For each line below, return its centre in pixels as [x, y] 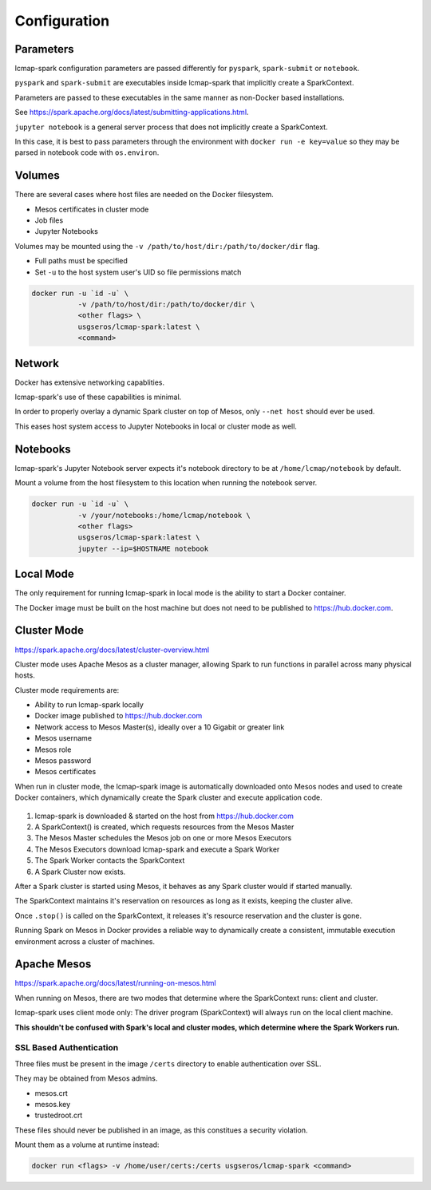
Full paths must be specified [81, 261]
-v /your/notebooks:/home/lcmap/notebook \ [164, 515]
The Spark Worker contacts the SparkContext [110, 860]
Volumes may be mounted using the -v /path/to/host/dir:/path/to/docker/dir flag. [167, 246]
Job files [49, 220]
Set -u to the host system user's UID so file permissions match [138, 272]
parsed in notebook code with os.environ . [87, 152]
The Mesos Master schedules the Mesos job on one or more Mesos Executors [163, 838]
